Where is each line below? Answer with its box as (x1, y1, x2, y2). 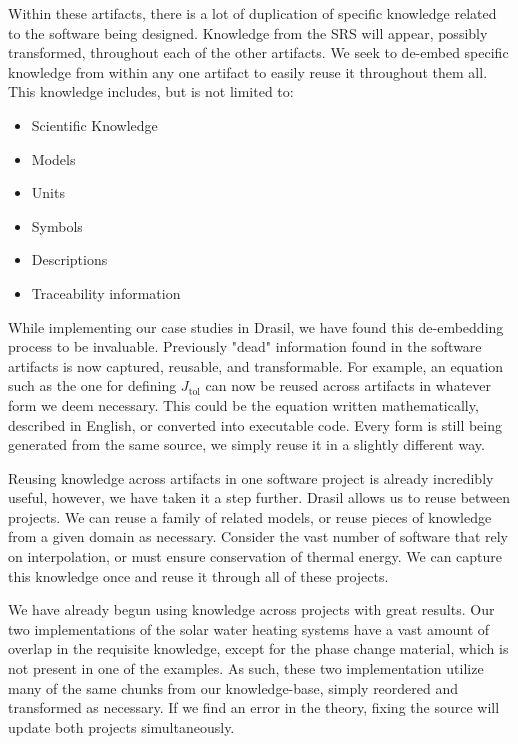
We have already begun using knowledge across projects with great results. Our (8, 599, 495, 620)
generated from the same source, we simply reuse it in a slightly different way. (8, 434, 485, 455)
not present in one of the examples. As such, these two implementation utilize (8, 658, 484, 679)
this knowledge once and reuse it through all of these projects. (8, 565, 389, 586)
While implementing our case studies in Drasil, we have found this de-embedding (8, 316, 504, 337)
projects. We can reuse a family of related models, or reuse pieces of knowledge (8, 506, 492, 527)
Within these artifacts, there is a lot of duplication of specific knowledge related (8, 3, 497, 23)
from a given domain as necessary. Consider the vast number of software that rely (8, 526, 508, 547)
